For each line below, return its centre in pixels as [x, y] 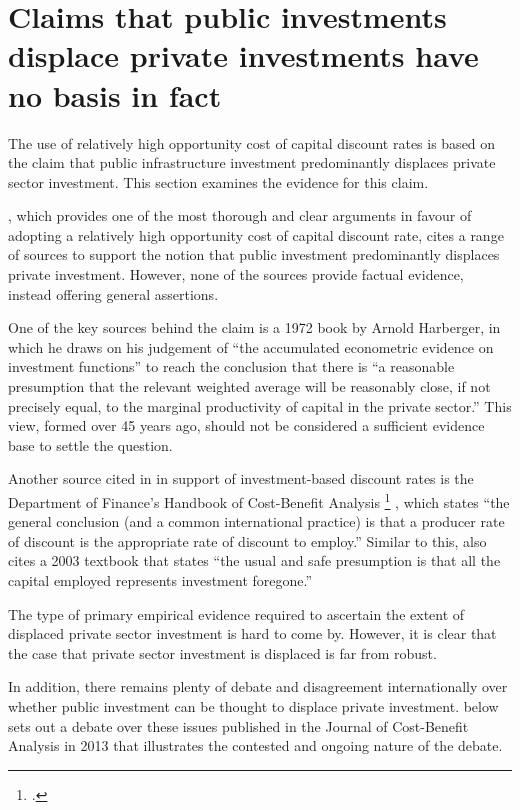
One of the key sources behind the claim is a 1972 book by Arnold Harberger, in [254, 327]
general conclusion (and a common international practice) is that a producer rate [256, 521]
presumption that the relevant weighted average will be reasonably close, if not [249, 386]
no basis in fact [115, 94]
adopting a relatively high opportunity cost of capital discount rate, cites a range [256, 234]
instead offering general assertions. [113, 293]
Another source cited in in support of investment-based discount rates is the [241, 478]
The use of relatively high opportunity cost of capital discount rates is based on [252, 142]
